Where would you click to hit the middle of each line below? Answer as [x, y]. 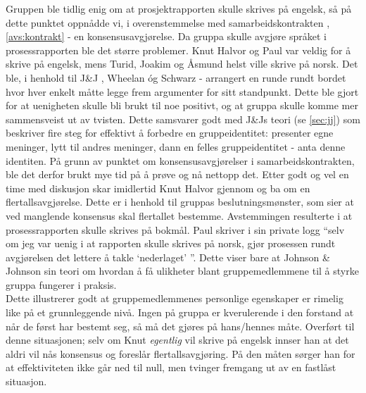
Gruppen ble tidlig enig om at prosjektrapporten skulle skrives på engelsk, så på [179, 8]
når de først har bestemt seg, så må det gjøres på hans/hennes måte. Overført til [180, 326]
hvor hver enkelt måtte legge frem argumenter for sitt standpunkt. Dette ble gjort [182, 91]
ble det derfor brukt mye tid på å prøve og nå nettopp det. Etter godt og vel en [177, 174]
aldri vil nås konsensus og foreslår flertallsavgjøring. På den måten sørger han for [181, 353]
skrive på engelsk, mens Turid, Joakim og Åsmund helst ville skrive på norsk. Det [182, 64]
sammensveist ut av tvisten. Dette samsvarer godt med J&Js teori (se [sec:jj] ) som [183, 119]
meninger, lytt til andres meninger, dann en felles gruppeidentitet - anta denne [176, 146]
